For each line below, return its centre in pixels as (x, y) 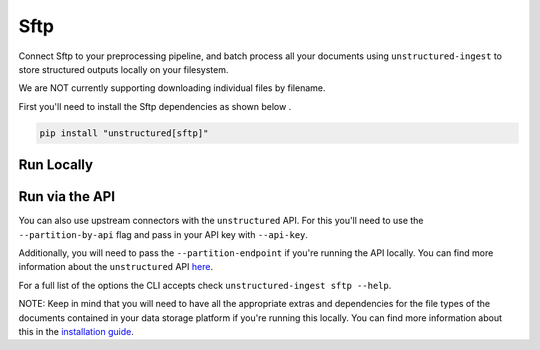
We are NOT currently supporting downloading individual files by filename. (172, 88)
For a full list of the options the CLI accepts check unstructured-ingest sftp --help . (205, 285)
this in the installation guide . (76, 331)
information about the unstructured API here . (116, 267)
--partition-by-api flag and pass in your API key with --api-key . (163, 234)
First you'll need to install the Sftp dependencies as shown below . (155, 106)
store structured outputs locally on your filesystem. (123, 69)
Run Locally (56, 165)
